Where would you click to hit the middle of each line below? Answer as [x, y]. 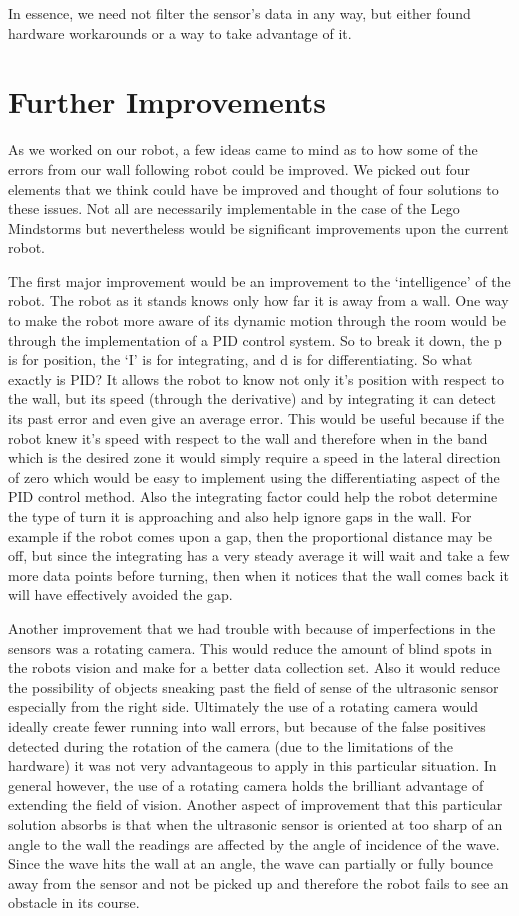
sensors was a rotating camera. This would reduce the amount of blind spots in [250, 647]
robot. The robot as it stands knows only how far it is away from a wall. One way [258, 300]
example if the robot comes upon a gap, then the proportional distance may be [250, 535]
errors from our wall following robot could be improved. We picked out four [239, 168]
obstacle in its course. [74, 902]
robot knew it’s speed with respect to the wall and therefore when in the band [248, 437]
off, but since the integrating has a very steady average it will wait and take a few [259, 555]
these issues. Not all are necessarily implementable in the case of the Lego [234, 208]
